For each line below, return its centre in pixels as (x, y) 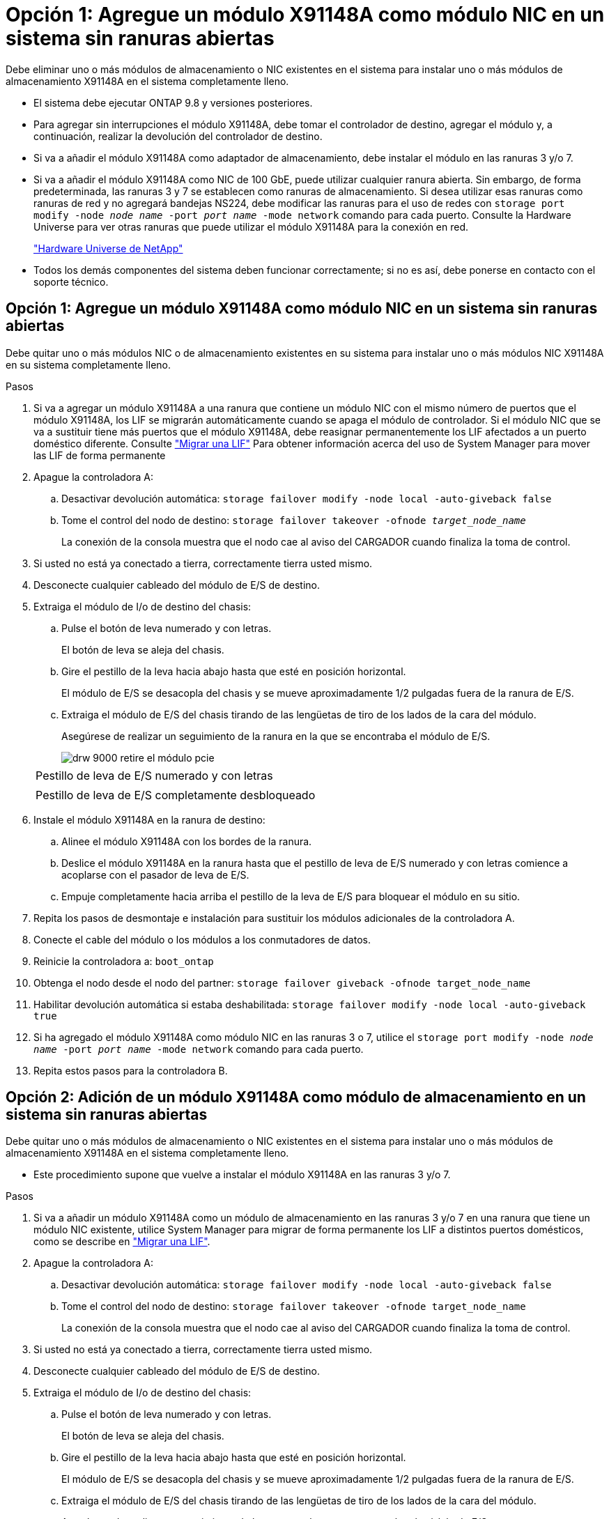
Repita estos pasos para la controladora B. (131, 1070)
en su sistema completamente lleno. (88, 364)
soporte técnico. (71, 282)
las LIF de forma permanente (100, 455)
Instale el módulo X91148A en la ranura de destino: (149, 819)
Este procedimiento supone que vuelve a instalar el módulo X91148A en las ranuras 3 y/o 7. (242, 1175)
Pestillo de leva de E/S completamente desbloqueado (176, 795)
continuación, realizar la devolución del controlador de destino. (178, 136)
